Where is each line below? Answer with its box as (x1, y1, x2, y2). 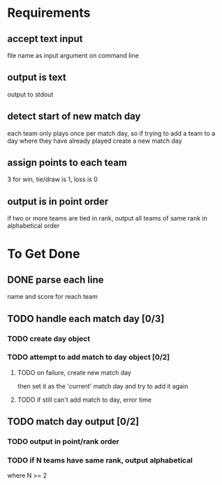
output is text (7, 71, 66, 83)
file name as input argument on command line (7, 51, 140, 59)
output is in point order (7, 195, 109, 207)
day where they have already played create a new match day (7, 136, 183, 145)
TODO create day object (7, 334, 91, 344)
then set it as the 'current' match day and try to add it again (17, 381, 188, 390)
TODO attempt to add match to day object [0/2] (7, 352, 170, 362)
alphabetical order (7, 222, 60, 230)
